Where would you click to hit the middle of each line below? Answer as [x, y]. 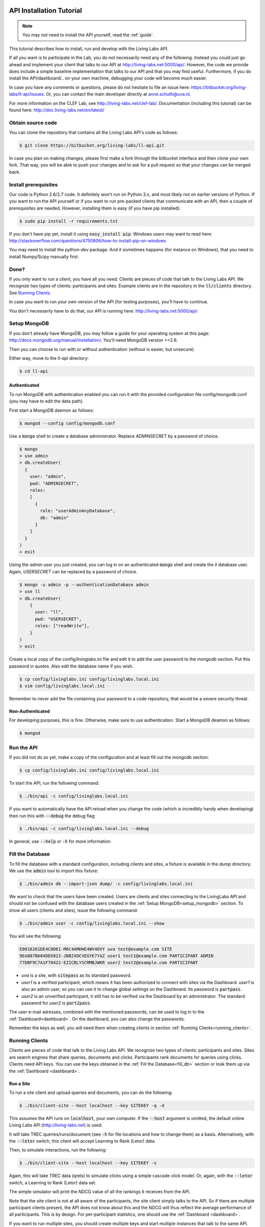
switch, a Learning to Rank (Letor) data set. [53, 1182]
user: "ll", [49, 612]
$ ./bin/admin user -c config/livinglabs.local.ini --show [92, 923]
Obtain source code [33, 123]
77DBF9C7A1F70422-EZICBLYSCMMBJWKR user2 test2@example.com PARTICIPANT [109, 963]
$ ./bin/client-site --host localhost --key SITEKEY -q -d [92, 1105]
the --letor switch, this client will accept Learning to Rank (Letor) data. [82, 1141]
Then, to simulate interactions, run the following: [58, 1150]
